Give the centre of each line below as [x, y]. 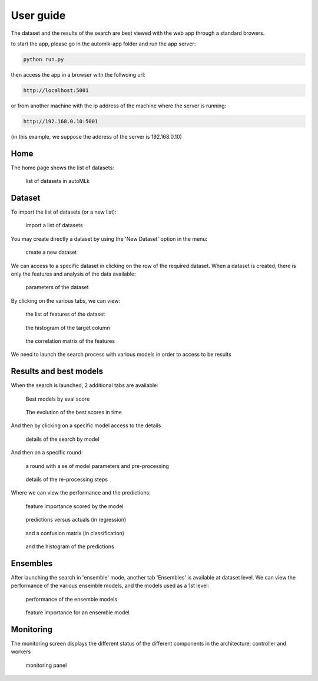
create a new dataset [51, 252]
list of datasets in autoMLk [58, 181]
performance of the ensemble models [72, 599]
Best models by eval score [58, 399]
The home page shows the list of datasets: [62, 168]
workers [21, 651]
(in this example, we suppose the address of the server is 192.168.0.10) [97, 136]
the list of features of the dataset [65, 314]
